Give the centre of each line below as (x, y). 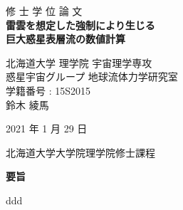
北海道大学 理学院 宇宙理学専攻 (79, 62)
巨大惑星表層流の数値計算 (66, 39)
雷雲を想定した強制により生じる (80, 25)
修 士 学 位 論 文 (44, 11)
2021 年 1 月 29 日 (47, 128)
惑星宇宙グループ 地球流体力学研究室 (92, 77)
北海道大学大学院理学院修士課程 (80, 152)
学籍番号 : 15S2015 (48, 90)
